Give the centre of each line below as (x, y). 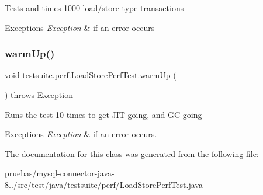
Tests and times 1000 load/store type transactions (94, 8)
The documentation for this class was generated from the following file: (132, 153)
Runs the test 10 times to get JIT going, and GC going (103, 114)
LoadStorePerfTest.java (161, 184)
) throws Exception (39, 95)
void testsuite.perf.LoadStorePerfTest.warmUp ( (91, 75)
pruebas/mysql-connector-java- (60, 173)
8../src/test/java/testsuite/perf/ (62, 184)
